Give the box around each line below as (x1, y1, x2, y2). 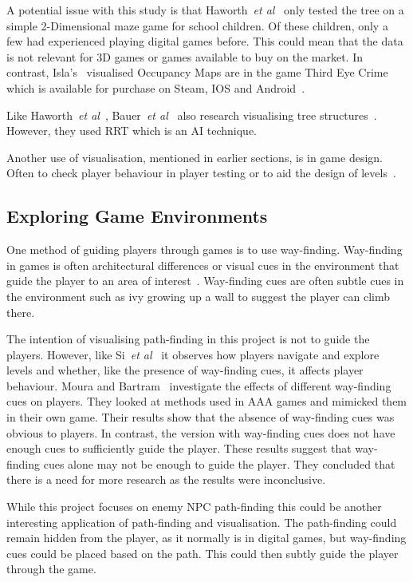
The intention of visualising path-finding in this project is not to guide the (6, 331, 370, 347)
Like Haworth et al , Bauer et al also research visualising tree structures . (6, 106, 377, 123)
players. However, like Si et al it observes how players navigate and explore (6, 346, 380, 362)
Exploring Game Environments (6, 204, 268, 228)
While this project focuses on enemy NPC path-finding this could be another (6, 498, 382, 515)
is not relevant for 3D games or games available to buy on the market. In (6, 48, 363, 65)
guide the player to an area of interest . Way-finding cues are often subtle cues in (6, 272, 404, 289)
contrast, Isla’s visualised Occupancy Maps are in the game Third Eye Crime (6, 64, 388, 81)
